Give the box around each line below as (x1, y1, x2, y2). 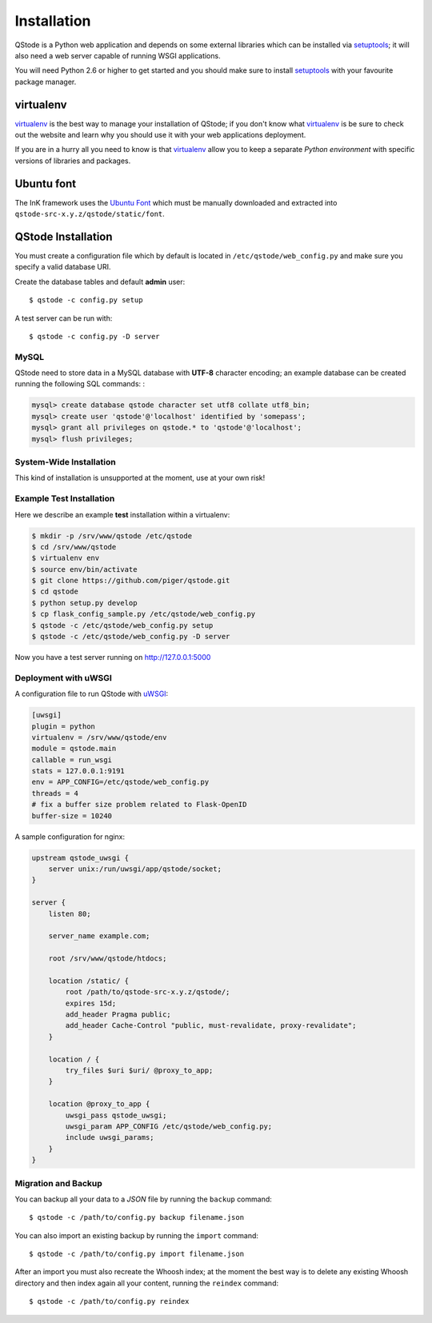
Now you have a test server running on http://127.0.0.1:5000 (14, 653, 211, 661)
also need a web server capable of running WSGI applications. (14, 50, 221, 60)
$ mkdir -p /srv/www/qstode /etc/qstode (31, 531, 192, 540)
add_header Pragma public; (65, 1010, 171, 1019)
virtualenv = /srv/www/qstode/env (31, 733, 167, 741)
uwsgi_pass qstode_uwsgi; (65, 1110, 167, 1120)
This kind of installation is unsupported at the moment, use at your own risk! (14, 473, 266, 483)
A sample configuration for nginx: (14, 832, 126, 841)
